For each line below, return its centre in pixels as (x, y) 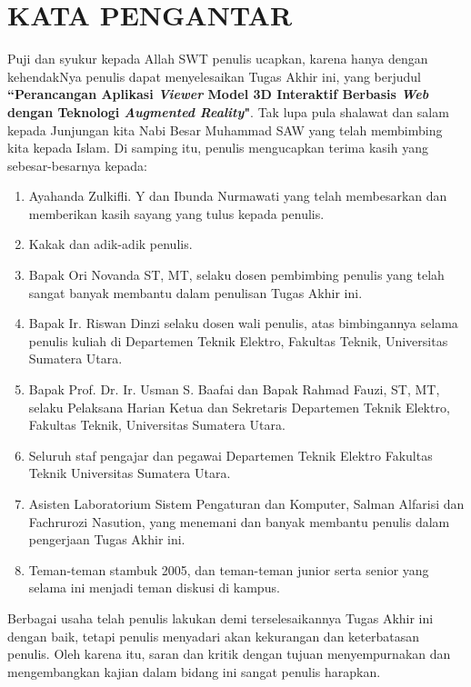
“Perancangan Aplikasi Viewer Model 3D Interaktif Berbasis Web (218, 94)
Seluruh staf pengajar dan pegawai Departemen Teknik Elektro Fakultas (230, 455)
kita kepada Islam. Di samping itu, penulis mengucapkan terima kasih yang (218, 148)
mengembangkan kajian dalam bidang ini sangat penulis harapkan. (194, 671)
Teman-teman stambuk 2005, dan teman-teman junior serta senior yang (229, 569)
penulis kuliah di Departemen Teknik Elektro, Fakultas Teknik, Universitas (238, 340)
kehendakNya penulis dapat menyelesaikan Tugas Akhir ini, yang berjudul (214, 76)
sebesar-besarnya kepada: (77, 165)
